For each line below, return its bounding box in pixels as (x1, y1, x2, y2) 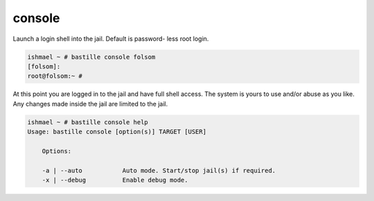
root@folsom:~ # (27, 73, 83, 80)
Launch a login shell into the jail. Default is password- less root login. (12, 35, 209, 43)
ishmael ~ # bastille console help (27, 118, 148, 126)
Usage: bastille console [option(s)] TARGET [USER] (27, 128, 207, 136)
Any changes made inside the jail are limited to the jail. (12, 99, 168, 108)
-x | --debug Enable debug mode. (42, 176, 188, 184)
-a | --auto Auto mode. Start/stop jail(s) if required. (42, 166, 276, 174)
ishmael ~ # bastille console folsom (27, 52, 156, 61)
